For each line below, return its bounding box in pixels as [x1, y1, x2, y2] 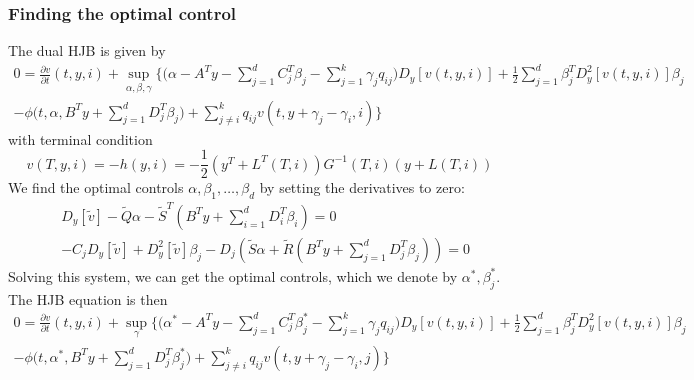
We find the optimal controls [8, 177, 184, 198]
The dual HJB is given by [8, 40, 166, 61]
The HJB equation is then [8, 288, 168, 309]
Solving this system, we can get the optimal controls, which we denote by [8, 265, 458, 286]
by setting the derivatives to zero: [259, 177, 465, 198]
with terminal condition [8, 128, 153, 149]
